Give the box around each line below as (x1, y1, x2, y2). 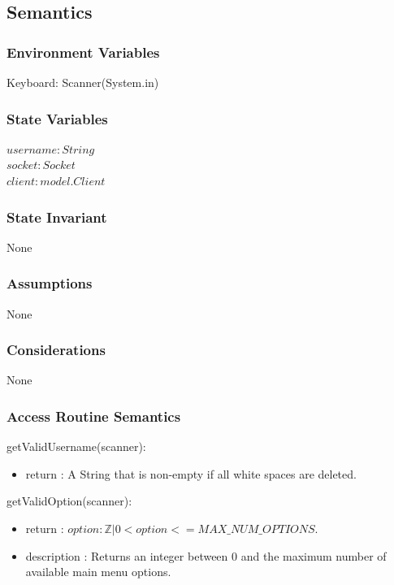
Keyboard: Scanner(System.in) (6, 74, 159, 90)
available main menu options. (25, 563, 171, 580)
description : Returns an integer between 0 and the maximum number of (25, 547, 387, 564)
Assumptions (6, 273, 93, 293)
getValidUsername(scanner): (6, 438, 146, 455)
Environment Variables (6, 41, 160, 62)
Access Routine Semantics (6, 405, 181, 426)
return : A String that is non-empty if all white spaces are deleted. (25, 465, 357, 482)
